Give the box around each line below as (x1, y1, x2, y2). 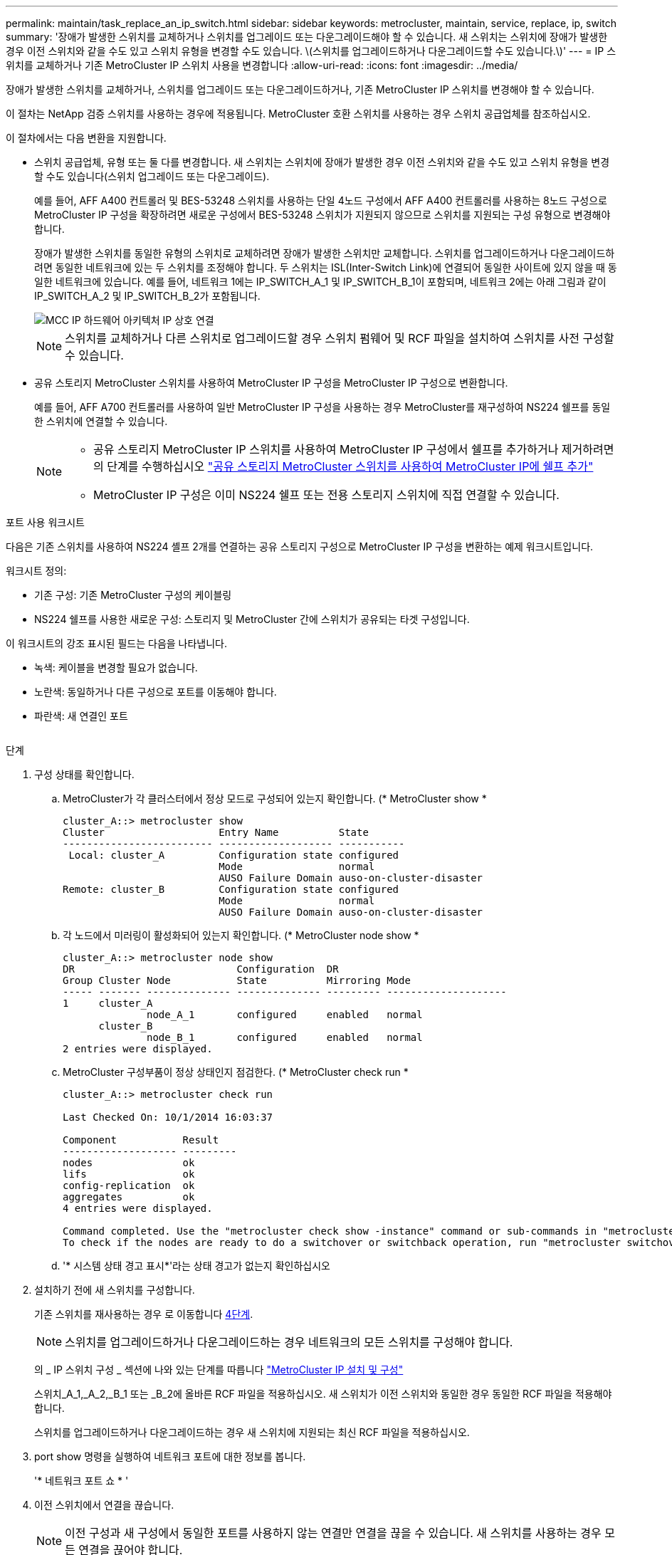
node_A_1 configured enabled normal (147, 1009, 423, 1020)
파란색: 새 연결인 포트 (34, 710, 128, 722)
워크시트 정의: (6, 565, 67, 577)
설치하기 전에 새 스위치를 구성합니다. (34, 1284, 195, 1296)
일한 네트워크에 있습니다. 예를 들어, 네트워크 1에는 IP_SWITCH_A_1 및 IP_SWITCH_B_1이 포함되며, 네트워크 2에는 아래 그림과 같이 (34, 276, 607, 288)
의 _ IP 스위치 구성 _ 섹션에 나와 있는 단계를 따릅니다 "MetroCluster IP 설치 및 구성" (34, 1363, 404, 1376)
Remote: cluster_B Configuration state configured (63, 884, 399, 895)
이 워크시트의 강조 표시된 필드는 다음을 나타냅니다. (6, 637, 228, 649)
